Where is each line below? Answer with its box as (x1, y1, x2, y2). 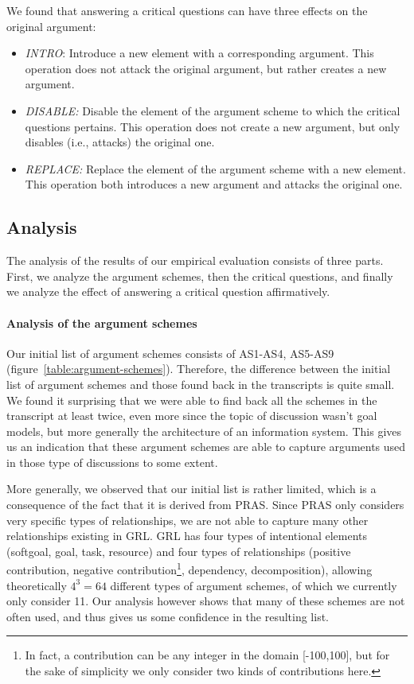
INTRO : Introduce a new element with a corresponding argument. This (25, 45, 374, 61)
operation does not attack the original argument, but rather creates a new (25, 60, 387, 76)
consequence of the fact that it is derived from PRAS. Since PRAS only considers (6, 496, 404, 513)
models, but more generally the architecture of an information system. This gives (6, 422, 402, 439)
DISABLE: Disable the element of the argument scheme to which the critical (25, 102, 400, 119)
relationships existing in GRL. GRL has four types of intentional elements (6, 527, 368, 544)
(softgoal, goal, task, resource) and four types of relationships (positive (6, 542, 351, 559)
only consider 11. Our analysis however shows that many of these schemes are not (6, 593, 405, 609)
